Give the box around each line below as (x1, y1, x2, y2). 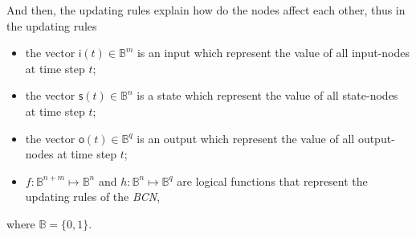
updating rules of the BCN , (25, 188, 161, 205)
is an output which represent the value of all (137, 129, 355, 146)
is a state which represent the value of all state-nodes (137, 87, 398, 104)
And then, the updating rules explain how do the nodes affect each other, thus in (6, 2, 406, 18)
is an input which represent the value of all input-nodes (137, 44, 410, 61)
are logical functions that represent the (177, 172, 368, 189)
